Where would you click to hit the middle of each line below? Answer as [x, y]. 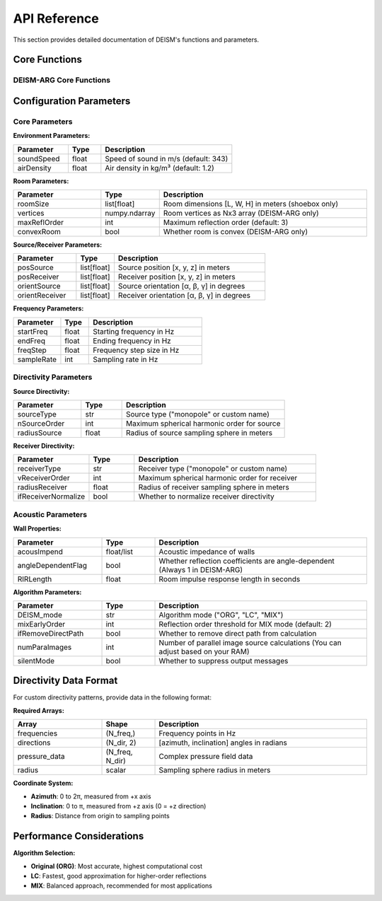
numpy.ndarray [130, 214]
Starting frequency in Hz [134, 331]
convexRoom [39, 232]
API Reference [56, 18]
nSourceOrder [41, 423]
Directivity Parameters [53, 377]
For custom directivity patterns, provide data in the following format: [112, 697]
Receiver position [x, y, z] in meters [177, 277]
